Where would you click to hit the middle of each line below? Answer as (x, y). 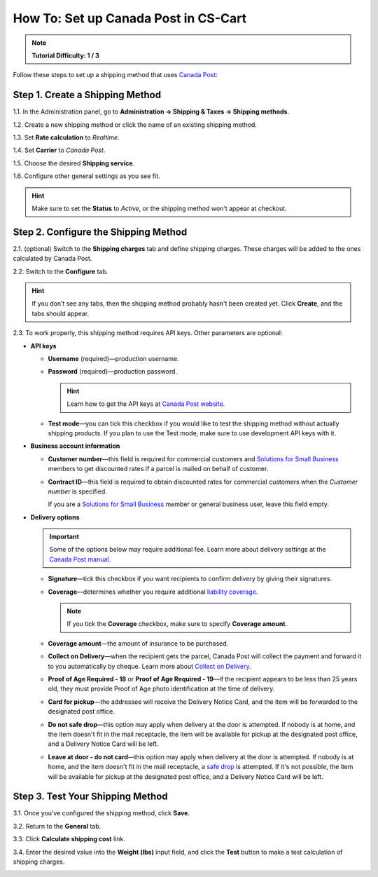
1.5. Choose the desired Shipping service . (74, 163)
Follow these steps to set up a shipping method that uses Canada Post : (115, 75)
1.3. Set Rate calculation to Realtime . (66, 137)
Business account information (75, 446)
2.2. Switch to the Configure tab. (61, 271)
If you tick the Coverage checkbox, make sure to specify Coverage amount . (177, 624)
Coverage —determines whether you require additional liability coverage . (153, 592)
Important (64, 537)
